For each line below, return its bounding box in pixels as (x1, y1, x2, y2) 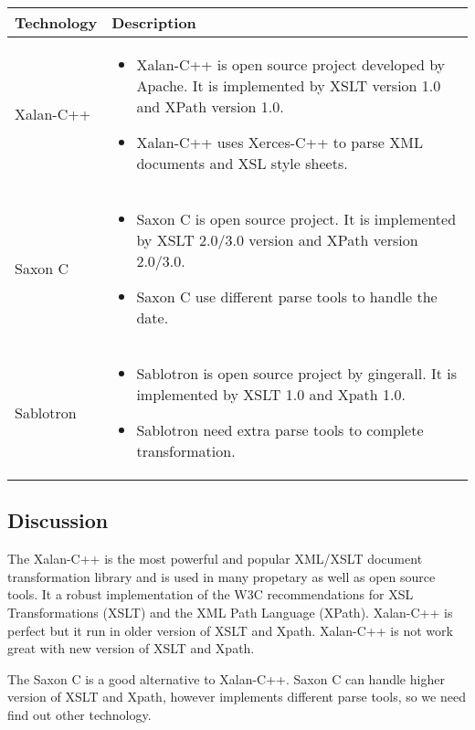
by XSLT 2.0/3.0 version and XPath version (136, 229, 418, 250)
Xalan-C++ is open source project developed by (136, 54, 446, 75)
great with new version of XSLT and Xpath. (7, 639, 255, 658)
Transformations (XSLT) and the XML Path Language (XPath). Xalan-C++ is (7, 602, 453, 621)
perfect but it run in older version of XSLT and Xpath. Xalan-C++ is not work (7, 620, 453, 640)
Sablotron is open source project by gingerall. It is (136, 363, 458, 384)
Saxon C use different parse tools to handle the (136, 286, 438, 307)
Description (111, 12, 196, 33)
